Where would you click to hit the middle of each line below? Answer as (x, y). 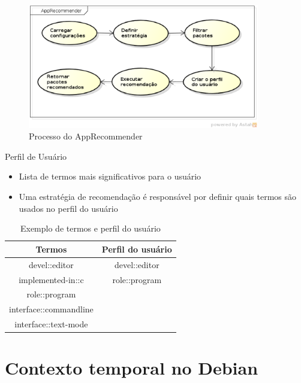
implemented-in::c (51, 279)
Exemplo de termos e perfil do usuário (90, 228)
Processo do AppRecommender (86, 136)
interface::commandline (51, 309)
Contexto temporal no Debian (132, 368)
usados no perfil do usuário (68, 208)
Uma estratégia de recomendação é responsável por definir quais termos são (158, 197)
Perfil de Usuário (36, 156)
